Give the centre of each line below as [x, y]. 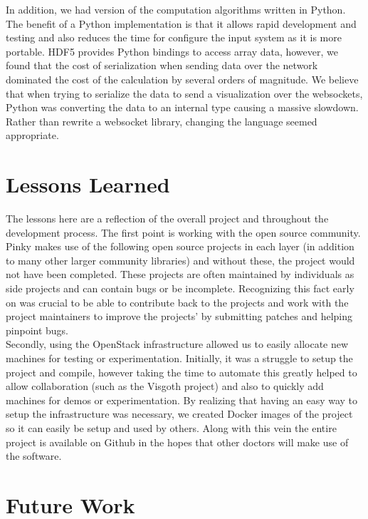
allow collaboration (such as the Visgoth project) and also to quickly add [165, 386]
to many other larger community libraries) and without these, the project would [180, 260]
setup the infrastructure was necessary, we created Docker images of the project [179, 414]
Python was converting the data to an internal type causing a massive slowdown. [182, 107]
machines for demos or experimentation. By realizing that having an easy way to [182, 400]
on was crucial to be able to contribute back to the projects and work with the [177, 302]
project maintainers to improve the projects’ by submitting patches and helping [179, 316]
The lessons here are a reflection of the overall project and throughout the [167, 219]
